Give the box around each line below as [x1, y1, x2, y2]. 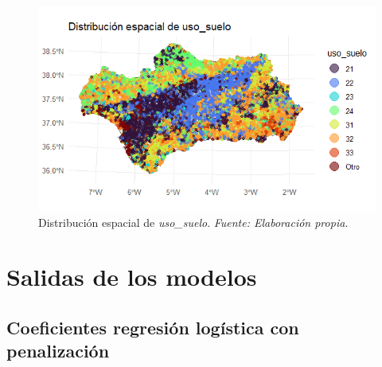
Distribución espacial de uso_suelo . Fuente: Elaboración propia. [38, 213, 349, 230]
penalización [6, 338, 110, 363]
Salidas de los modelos [6, 260, 257, 293]
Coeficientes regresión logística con [6, 314, 299, 339]
